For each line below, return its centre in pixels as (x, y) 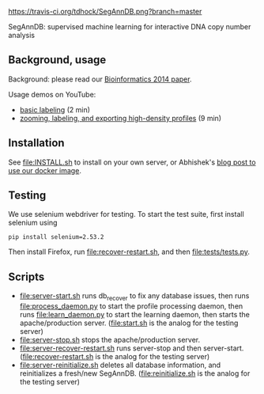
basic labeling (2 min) (55, 109)
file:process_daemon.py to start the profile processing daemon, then (131, 306)
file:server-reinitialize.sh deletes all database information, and (120, 365)
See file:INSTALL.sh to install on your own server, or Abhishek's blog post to (132, 162)
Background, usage (57, 60)
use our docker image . (45, 170)
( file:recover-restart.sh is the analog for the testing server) (115, 357)
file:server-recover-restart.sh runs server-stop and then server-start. (132, 348)
